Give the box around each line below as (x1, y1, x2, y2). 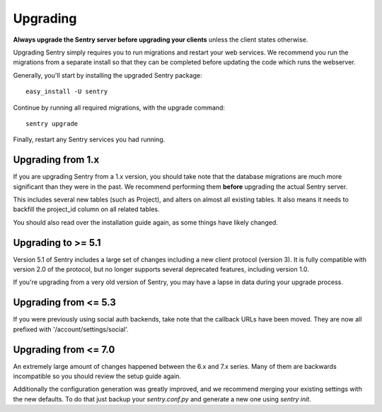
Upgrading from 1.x (13, 154, 100, 166)
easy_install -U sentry (25, 88, 108, 95)
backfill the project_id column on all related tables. (13, 205, 160, 213)
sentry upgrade (25, 119, 79, 127)
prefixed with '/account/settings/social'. (13, 325, 129, 334)
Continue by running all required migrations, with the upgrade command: (13, 103, 226, 112)
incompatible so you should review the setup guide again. (13, 372, 182, 381)
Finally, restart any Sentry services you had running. (13, 135, 166, 144)
